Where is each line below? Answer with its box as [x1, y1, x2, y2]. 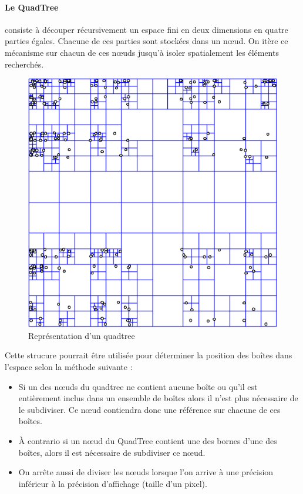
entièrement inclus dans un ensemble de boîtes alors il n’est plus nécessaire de [18, 392, 298, 404]
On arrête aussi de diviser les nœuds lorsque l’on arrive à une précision [18, 466, 274, 478]
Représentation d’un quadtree [28, 329, 135, 341]
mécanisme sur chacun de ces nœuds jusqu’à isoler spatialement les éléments [5, 46, 279, 58]
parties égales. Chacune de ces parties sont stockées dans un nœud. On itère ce [5, 35, 288, 47]
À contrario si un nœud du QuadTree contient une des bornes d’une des [18, 434, 277, 446]
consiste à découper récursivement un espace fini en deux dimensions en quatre [5, 23, 288, 35]
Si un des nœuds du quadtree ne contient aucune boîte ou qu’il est [18, 380, 258, 392]
